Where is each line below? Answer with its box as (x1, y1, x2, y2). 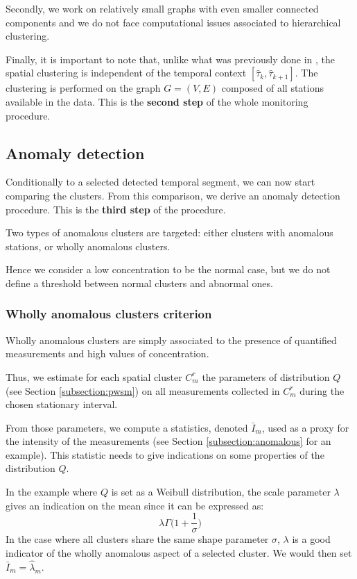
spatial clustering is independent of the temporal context (6, 65, 247, 80)
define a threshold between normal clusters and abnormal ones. (6, 275, 273, 290)
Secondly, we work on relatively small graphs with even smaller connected (6, 1, 319, 15)
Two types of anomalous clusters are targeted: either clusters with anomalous (6, 225, 333, 240)
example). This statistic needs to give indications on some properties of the (6, 447, 324, 462)
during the (299, 383, 345, 398)
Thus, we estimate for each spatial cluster (6, 369, 182, 384)
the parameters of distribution (202, 369, 330, 384)
